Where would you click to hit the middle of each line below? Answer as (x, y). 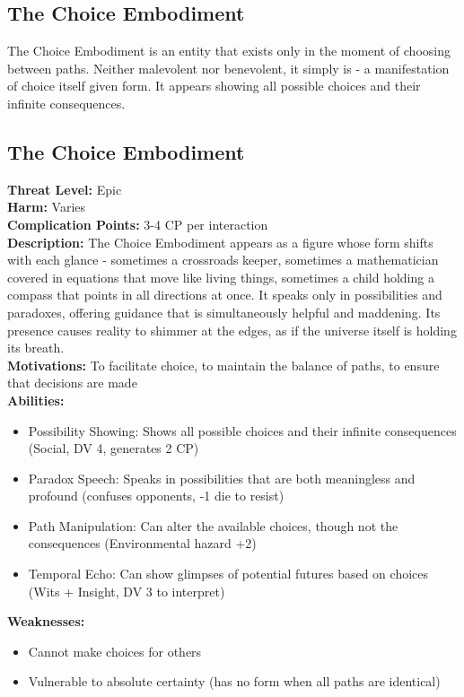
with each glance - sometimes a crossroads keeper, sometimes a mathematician (223, 260)
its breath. (36, 348)
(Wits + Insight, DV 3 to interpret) (127, 591)
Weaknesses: (46, 621)
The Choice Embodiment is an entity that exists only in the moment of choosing (229, 51)
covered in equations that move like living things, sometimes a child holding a (221, 277)
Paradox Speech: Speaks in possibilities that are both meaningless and (222, 478)
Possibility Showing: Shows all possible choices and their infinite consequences (242, 430)
